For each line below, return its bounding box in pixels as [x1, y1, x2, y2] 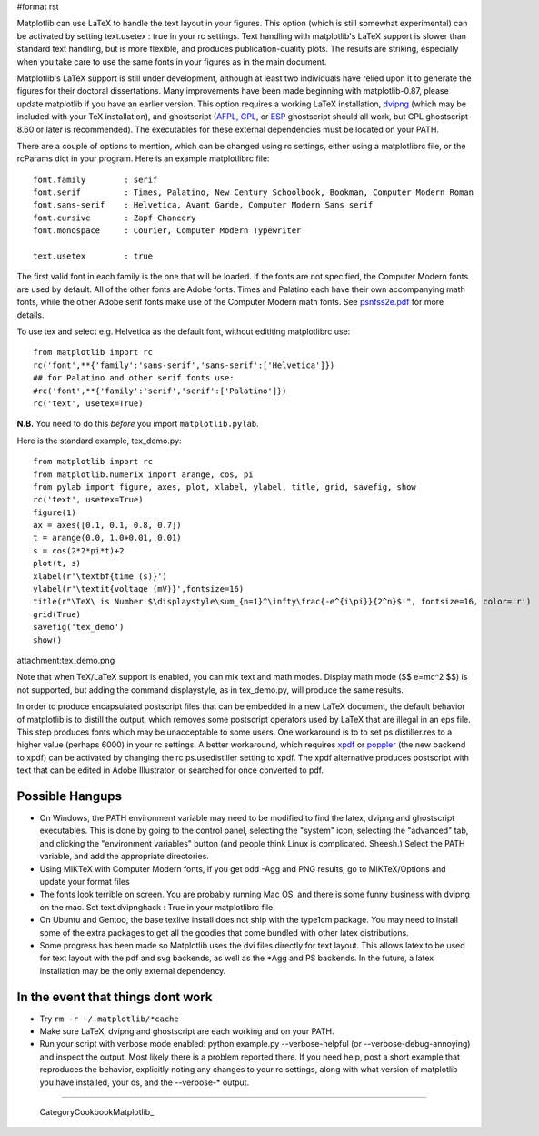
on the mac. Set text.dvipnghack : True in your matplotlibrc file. [39, 901, 276, 912]
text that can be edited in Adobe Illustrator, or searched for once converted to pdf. [16, 765, 324, 776]
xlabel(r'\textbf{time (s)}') [33, 571, 168, 582]
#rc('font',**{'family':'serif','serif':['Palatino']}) [33, 385, 287, 396]
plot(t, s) [33, 558, 82, 569]
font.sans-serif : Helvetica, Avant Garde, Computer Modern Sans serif [33, 200, 374, 210]
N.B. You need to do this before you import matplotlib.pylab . [16, 419, 259, 430]
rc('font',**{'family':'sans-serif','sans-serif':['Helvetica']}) [33, 360, 335, 370]
